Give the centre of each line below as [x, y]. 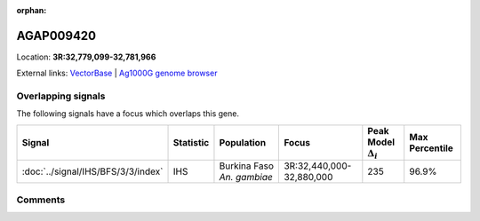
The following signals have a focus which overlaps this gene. [128, 114]
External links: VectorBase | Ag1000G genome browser [117, 73]
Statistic [191, 143]
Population [243, 143]
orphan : [32, 10]
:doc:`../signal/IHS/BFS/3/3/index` [92, 171]
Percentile [431, 148]
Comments [41, 200]
